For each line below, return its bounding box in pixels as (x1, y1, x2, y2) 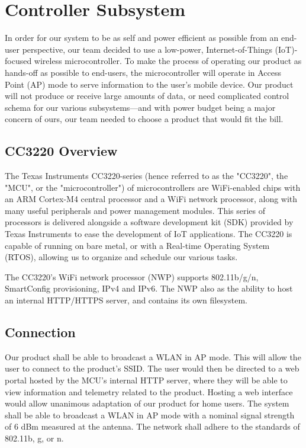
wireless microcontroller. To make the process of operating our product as (34, 55, 302, 67)
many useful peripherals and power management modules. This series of (5, 204, 266, 216)
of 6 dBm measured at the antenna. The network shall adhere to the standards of (5, 420, 300, 433)
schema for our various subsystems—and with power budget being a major (5, 101, 276, 113)
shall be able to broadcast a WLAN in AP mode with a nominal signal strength (5, 408, 295, 421)
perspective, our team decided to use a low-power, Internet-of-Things (22, 43, 272, 55)
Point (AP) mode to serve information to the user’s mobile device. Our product (5, 78, 294, 90)
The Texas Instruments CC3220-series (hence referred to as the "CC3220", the (5, 169, 288, 182)
